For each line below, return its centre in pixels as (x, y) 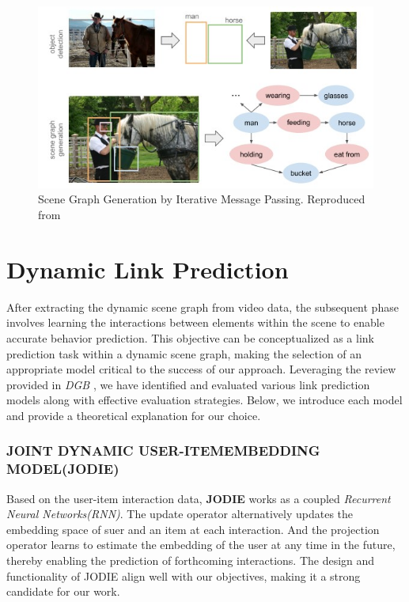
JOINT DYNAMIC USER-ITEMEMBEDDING (163, 451)
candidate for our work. (63, 591)
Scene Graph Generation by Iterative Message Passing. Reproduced (202, 199)
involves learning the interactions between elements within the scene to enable (195, 322)
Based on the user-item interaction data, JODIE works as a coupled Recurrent (199, 498)
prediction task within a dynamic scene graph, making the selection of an (184, 353)
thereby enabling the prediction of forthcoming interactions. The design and (191, 560)
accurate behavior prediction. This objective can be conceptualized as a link (190, 337)
